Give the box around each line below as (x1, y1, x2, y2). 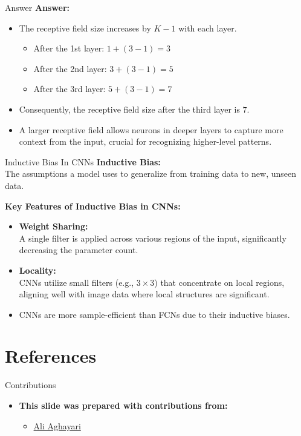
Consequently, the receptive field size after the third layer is (19, 102, 240, 115)
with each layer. (178, 21, 237, 34)
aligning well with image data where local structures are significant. (19, 288, 270, 300)
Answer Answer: (5, 1, 70, 13)
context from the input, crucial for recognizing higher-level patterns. (19, 135, 272, 148)
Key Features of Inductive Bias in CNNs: (5, 199, 181, 212)
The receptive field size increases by (19, 21, 151, 34)
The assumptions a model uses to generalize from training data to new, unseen (5, 167, 296, 180)
